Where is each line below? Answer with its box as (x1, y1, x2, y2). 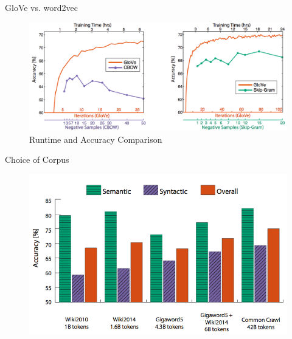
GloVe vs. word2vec (5, 1, 78, 13)
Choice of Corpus (5, 153, 69, 166)
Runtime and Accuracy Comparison (29, 132, 162, 145)
